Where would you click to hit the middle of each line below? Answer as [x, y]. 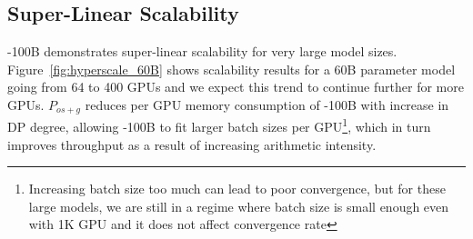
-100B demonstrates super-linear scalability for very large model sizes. [202, 51]
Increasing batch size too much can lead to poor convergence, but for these [237, 189]
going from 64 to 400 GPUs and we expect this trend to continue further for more [236, 87]
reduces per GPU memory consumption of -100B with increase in [267, 104]
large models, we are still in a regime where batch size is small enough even [239, 206]
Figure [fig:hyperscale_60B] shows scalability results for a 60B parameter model [231, 69]
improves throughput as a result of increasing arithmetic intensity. [192, 144]
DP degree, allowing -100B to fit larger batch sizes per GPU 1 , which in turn [219, 125]
